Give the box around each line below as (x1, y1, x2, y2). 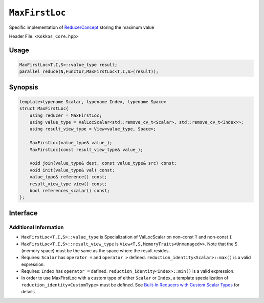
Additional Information (9, 224, 64, 231)
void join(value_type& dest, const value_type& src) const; (29, 160, 177, 166)
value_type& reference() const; (29, 174, 108, 180)
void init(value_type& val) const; (29, 167, 115, 173)
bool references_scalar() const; (29, 188, 110, 193)
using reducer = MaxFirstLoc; (29, 112, 102, 118)
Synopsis (9, 83, 39, 91)
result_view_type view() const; (29, 181, 108, 187)
